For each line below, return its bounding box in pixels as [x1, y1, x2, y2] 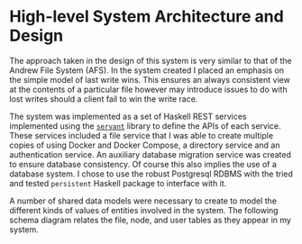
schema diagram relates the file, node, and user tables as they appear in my [9, 214, 291, 225]
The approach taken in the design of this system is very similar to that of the [9, 55, 292, 66]
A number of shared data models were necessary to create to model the [9, 195, 278, 206]
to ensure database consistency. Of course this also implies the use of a [9, 158, 278, 169]
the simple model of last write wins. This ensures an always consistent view [9, 74, 290, 85]
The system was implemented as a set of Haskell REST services [9, 111, 247, 122]
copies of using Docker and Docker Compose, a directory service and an [9, 140, 280, 150]
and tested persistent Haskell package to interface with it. [9, 177, 227, 188]
